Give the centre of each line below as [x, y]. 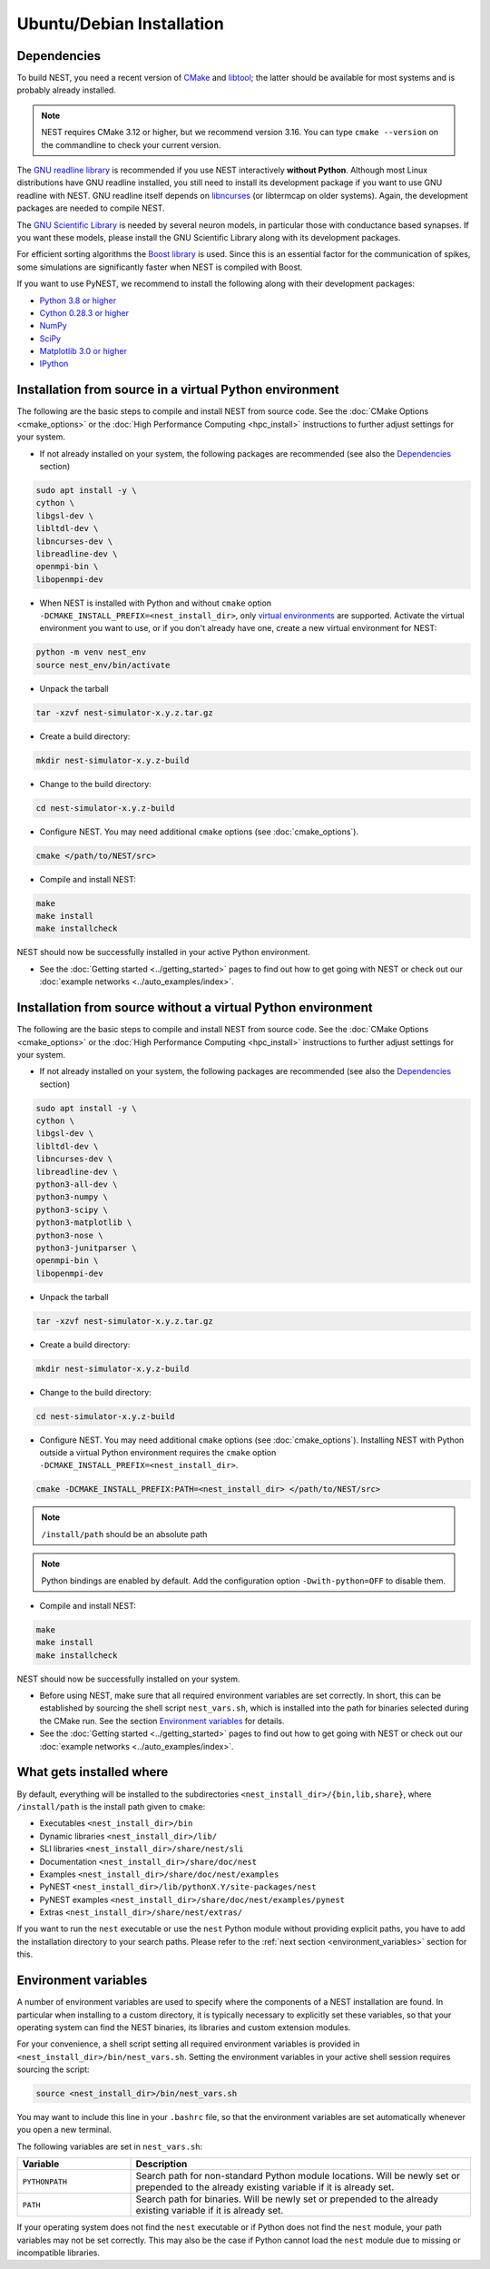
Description [162, 2164]
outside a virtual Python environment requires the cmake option [158, 1453]
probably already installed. [67, 90]
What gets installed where [93, 1772]
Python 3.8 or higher [78, 301]
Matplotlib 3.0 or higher [83, 351]
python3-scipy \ [72, 1209]
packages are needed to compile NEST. [91, 208]
